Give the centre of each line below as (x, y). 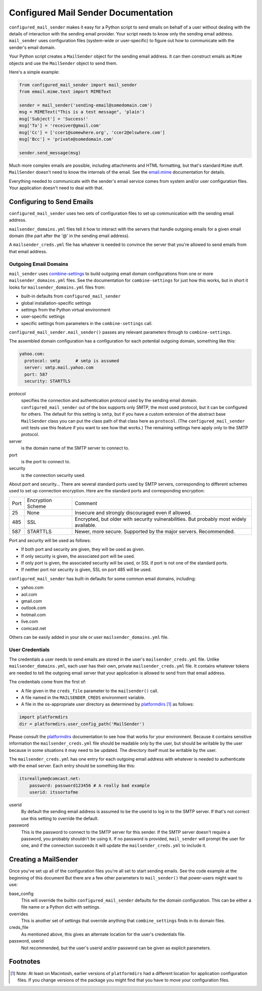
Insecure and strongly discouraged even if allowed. (133, 513)
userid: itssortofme (54, 792)
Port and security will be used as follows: (50, 540)
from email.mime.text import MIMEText (65, 92)
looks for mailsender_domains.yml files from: (57, 287)
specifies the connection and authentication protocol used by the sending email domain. (109, 401)
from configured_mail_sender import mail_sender (78, 85)
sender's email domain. (32, 47)
